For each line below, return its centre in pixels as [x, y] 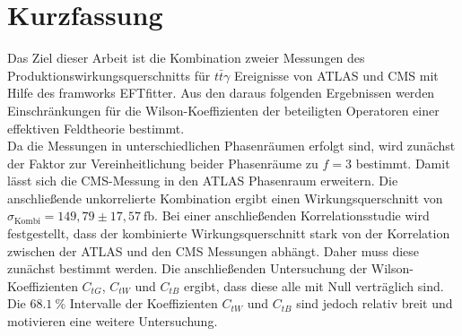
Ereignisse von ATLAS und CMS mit [336, 75]
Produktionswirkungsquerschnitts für [109, 75]
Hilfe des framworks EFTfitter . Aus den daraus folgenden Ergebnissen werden [221, 93]
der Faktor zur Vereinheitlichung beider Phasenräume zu [163, 163]
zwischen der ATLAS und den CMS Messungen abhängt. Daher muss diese [214, 250]
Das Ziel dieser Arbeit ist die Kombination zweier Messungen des [186, 58]
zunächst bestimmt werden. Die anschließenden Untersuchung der [187, 268]
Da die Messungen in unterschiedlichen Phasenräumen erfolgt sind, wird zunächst [231, 146]
